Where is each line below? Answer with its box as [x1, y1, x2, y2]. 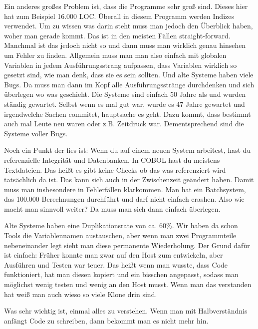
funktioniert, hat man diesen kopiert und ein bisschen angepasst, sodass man [4, 269, 239, 280]
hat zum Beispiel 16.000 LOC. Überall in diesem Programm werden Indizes [4, 10, 234, 21]
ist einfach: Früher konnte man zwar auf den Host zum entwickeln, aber [4, 250, 223, 260]
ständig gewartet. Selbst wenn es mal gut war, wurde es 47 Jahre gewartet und [4, 98, 245, 109]
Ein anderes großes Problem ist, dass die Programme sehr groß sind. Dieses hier [4, 1, 248, 11]
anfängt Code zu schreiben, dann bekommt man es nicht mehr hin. [4, 315, 209, 326]
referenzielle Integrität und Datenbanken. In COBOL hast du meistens [4, 154, 220, 165]
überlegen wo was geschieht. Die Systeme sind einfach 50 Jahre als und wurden [4, 89, 246, 99]
